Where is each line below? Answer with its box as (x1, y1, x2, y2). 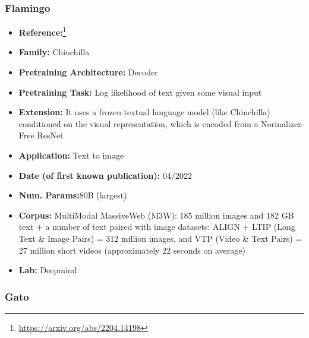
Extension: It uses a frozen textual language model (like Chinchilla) (18, 106, 270, 118)
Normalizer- (261, 117, 304, 129)
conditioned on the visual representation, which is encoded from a (18, 117, 258, 129)
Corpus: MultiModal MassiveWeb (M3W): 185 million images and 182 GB (18, 209, 294, 221)
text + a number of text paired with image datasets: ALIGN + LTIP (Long (18, 220, 295, 233)
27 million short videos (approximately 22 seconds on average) (18, 244, 245, 256)
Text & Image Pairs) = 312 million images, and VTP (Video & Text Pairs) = (18, 232, 302, 244)
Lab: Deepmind (18, 264, 77, 276)
